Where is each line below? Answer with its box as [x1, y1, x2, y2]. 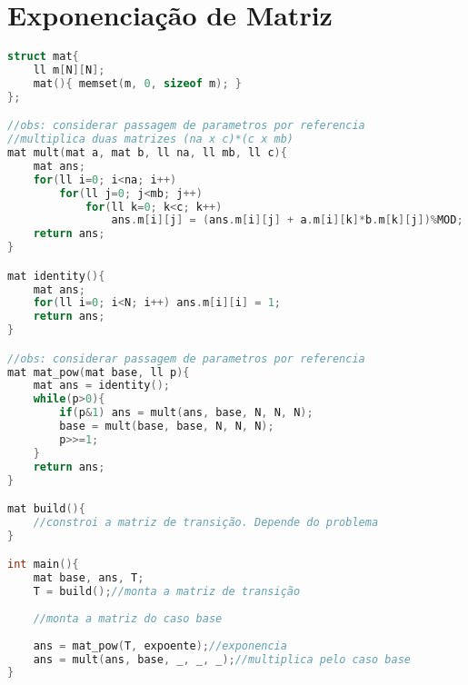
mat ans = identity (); [33, 379, 170, 392]
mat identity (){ [7, 269, 105, 283]
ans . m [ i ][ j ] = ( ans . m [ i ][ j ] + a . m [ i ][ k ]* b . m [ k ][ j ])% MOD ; [111, 213, 463, 227]
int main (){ [7, 558, 79, 571]
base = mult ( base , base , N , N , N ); [59, 420, 274, 433]
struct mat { [7, 50, 79, 64]
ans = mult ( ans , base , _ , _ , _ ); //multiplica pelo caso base [33, 652, 411, 666]
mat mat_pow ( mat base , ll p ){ [7, 365, 190, 379]
